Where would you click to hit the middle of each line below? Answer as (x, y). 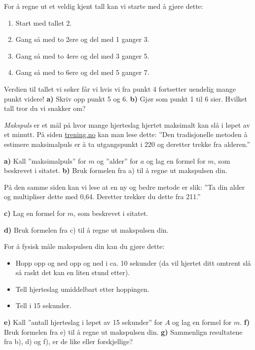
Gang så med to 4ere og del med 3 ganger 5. (82, 55)
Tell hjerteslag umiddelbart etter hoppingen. (82, 289)
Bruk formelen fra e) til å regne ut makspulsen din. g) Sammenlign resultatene (123, 332)
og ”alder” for (118, 160)
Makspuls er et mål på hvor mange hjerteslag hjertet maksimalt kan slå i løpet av (127, 124)
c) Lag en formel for (35, 213)
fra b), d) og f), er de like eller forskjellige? (69, 341)
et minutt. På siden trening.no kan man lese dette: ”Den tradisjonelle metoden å (126, 134)
